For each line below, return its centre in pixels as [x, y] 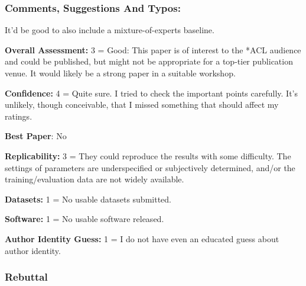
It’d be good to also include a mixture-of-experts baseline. [110, 30]
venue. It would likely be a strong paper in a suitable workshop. [120, 73]
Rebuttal [26, 277]
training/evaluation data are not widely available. [95, 179]
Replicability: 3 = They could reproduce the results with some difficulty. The [148, 155]
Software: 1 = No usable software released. [84, 219]
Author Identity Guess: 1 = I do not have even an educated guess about [142, 238]
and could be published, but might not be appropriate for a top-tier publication [149, 61]
